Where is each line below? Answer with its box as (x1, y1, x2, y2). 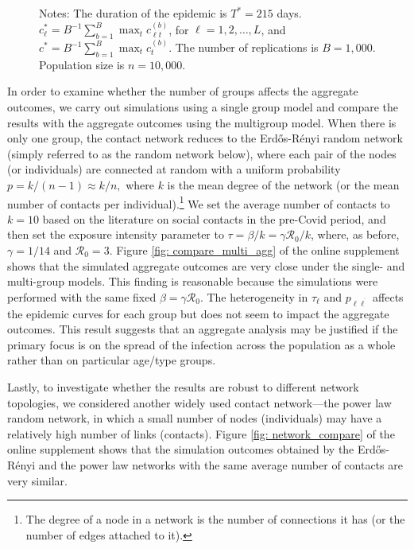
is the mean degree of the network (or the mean (167, 176, 400, 193)
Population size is (39, 56, 125, 72)
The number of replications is (175, 39, 319, 56)
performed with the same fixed (7, 288, 157, 305)
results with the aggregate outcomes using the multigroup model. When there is (7, 114, 397, 130)
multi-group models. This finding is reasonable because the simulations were (7, 273, 378, 290)
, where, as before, (310, 226, 400, 243)
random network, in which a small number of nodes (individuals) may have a (7, 410, 382, 426)
